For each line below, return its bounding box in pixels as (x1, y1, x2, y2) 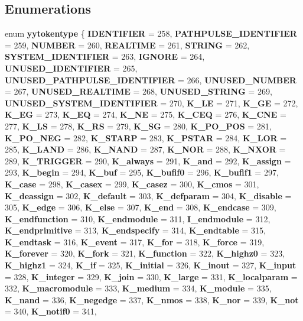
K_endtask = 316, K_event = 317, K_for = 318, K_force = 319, (5, 235, 265, 248)
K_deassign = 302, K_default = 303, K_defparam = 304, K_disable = (5, 189, 292, 202)
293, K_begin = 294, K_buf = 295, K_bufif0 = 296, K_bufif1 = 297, (5, 166, 279, 179)
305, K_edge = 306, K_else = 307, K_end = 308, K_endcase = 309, (5, 201, 276, 213)
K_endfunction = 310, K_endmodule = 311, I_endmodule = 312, (5, 212, 271, 225)
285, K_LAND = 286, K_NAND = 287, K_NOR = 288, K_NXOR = (5, 143, 286, 155)
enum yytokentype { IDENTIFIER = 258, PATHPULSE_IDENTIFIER (5, 27, 297, 40)
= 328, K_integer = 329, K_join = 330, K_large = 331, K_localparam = (5, 270, 298, 283)
